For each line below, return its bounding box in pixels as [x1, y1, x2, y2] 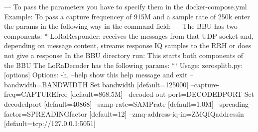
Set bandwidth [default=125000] [90, 79, 189, 89]
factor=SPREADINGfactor [4, 108, 87, 119]
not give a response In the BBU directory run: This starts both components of [4, 50, 244, 60]
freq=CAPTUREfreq [4, 89, 68, 99]
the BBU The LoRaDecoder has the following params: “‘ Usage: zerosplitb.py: [4, 60, 243, 70]
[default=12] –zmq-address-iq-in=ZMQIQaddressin [89, 108, 244, 119]
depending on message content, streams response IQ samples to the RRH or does [4, 40, 252, 51]
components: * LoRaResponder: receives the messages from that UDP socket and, [4, 30, 254, 41]
